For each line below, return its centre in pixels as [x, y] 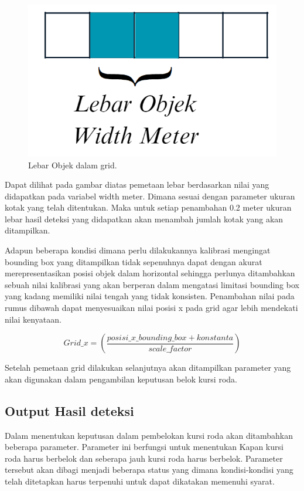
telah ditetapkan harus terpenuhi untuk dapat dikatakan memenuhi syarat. [140, 481]
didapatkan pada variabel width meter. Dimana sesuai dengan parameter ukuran [150, 196]
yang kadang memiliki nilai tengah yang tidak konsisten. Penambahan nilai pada [150, 296]
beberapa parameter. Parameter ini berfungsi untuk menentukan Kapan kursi [144, 447]
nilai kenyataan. [33, 319]
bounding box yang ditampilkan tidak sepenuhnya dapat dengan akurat [134, 261]
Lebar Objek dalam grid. [73, 165]
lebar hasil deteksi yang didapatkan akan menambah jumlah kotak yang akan [144, 219]
